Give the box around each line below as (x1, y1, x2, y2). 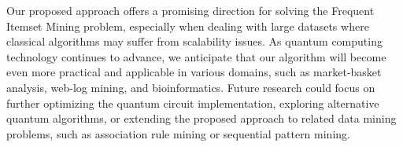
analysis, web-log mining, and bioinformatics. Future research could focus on (6, 79, 375, 95)
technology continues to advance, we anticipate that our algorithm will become (6, 48, 386, 64)
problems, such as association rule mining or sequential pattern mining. (6, 125, 350, 141)
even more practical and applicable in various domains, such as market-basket (6, 64, 382, 80)
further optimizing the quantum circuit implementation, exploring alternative (6, 94, 379, 111)
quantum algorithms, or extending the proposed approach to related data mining (6, 110, 397, 127)
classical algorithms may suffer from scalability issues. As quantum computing (6, 33, 383, 50)
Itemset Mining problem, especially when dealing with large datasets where (6, 17, 369, 34)
